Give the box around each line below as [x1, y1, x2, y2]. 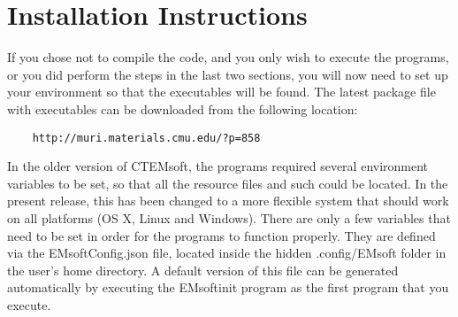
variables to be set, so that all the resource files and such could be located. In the [7, 174, 448, 192]
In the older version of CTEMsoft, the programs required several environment [7, 157, 429, 175]
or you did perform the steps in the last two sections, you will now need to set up [7, 65, 448, 83]
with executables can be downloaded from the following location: [7, 99, 358, 118]
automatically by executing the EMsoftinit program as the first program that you [7, 278, 449, 297]
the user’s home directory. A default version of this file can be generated [7, 260, 399, 279]
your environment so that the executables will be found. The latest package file [7, 82, 436, 101]
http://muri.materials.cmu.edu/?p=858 [32, 131, 261, 144]
